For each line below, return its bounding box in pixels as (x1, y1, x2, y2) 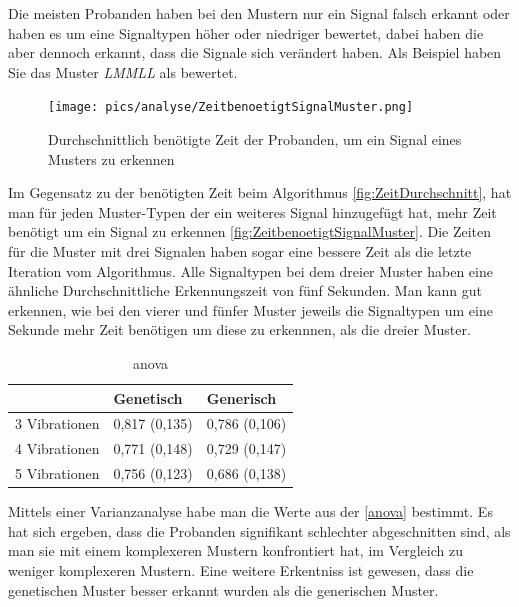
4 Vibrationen (15, 438, 100, 459)
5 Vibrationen (15, 463, 100, 484)
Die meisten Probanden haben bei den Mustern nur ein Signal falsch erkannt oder (8, 3, 510, 23)
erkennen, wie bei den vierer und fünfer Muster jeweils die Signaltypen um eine (8, 299, 493, 320)
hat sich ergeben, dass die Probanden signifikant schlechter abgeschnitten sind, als (8, 520, 511, 541)
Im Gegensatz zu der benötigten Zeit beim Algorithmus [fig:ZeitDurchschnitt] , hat (8, 182, 512, 203)
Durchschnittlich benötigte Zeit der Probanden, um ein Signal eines (48, 129, 462, 150)
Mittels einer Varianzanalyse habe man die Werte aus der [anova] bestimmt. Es (8, 501, 493, 522)
